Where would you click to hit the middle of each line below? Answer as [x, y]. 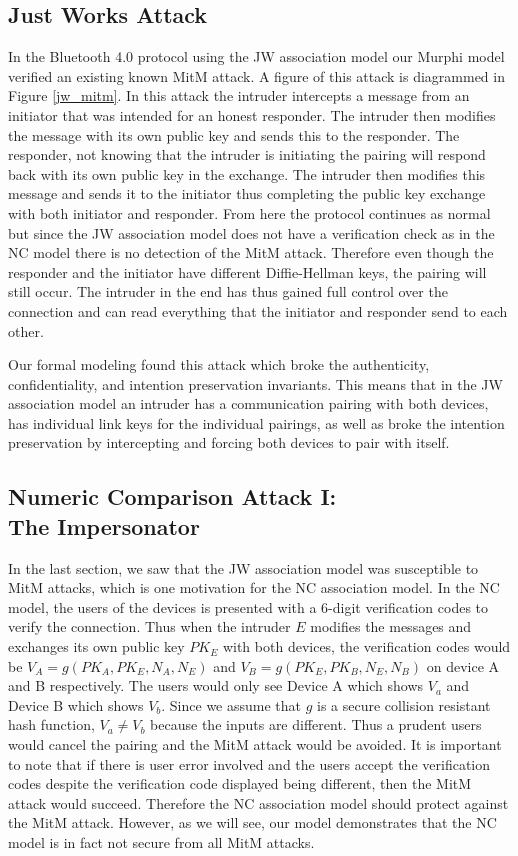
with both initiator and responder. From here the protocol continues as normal [249, 212]
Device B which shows [76, 704]
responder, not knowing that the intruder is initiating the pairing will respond [247, 154]
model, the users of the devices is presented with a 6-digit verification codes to [248, 606]
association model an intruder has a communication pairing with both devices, [248, 403]
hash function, [51, 724]
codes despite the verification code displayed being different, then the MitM [240, 783]
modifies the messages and [391, 626]
